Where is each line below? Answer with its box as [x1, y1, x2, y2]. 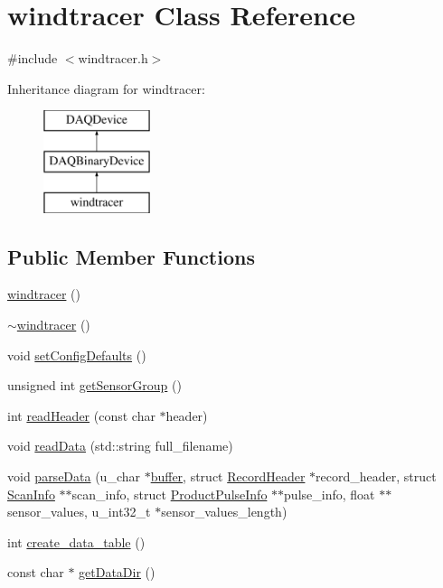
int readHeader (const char [7, 406, 156, 425]
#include [7, 49, 58, 68]
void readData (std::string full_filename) [7, 436, 233, 455]
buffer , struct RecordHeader [150, 467, 306, 486]
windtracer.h [78, 49, 148, 68]
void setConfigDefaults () [7, 345, 146, 364]
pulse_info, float [284, 484, 375, 503]
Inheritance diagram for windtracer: [7, 79, 205, 98]
